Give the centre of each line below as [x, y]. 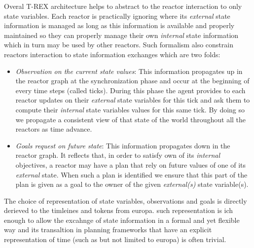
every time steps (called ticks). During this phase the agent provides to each [130, 90]
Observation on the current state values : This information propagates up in [129, 71]
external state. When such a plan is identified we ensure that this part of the [131, 174]
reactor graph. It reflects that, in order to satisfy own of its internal [118, 155]
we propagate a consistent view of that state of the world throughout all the [131, 119]
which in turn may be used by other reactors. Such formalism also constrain [119, 45]
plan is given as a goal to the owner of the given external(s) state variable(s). [132, 184]
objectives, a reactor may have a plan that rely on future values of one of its [131, 164]
